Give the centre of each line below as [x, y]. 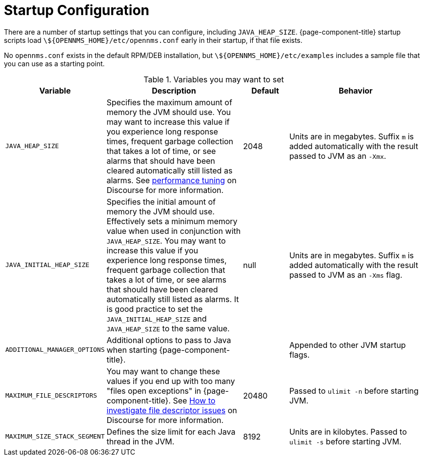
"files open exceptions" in [154, 391]
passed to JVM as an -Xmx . [338, 156]
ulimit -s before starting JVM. [345, 441]
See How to [194, 400]
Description [174, 90]
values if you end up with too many [171, 381]
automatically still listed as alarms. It [173, 299]
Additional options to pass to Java [169, 340]
